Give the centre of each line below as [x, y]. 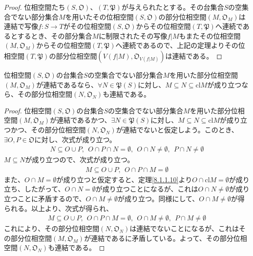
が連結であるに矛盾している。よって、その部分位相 [166, 238]
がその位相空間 [87, 26]
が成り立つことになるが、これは [147, 189]
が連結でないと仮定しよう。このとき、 [177, 129]
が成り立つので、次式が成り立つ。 [80, 160]
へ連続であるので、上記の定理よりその [177, 45]
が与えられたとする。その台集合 [173, 7]
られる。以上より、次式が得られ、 [59, 208]
